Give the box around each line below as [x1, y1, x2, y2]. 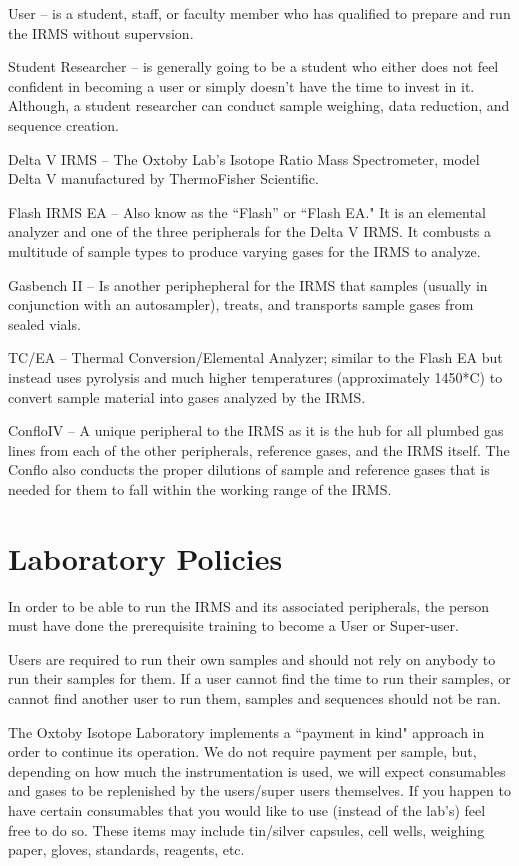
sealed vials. [8, 313, 81, 334]
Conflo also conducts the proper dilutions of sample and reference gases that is [8, 459, 490, 480]
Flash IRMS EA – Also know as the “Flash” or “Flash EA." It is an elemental [8, 201, 486, 222]
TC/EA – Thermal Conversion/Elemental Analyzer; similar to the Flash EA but [8, 347, 503, 368]
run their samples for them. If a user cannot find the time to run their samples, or [8, 668, 511, 689]
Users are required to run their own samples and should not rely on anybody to [8, 648, 496, 669]
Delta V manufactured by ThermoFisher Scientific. [8, 168, 319, 189]
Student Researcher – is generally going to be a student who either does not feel [8, 56, 499, 77]
